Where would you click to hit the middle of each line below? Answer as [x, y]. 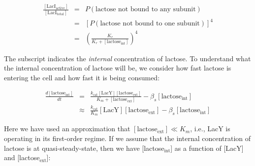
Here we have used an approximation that [67, 129]
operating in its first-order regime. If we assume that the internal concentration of [127, 138]
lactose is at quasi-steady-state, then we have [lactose [84, 148]
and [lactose [22, 157]
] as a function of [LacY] [207, 148]
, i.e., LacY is [210, 129]
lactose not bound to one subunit [150, 24]
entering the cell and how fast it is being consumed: [82, 77]
